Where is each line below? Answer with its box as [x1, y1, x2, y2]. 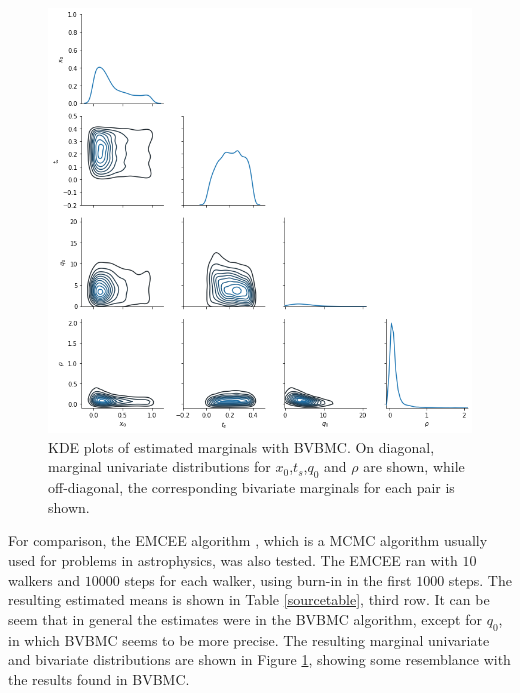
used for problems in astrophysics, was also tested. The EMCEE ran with [8, 549, 458, 570]
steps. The [448, 569, 512, 590]
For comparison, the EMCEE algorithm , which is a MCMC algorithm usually [8, 530, 488, 551]
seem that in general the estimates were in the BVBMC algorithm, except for [8, 608, 482, 629]
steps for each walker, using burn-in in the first [124, 569, 412, 590]
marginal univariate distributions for [48, 456, 271, 477]
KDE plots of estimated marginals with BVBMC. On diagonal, [48, 436, 435, 457]
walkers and [8, 569, 81, 590]
